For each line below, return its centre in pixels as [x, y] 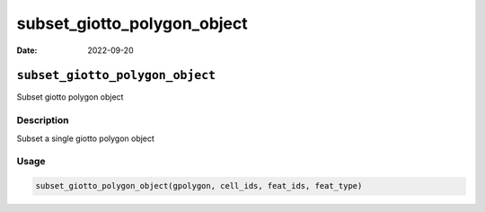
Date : [27, 50]
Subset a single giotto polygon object [85, 138]
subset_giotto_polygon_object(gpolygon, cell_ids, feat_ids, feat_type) [199, 186]
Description [43, 120]
